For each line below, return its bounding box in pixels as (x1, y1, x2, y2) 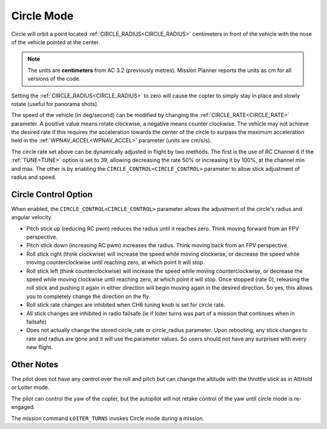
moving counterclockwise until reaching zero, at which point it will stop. (26, 259, 205, 266)
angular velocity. (11, 214, 53, 221)
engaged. (11, 404, 36, 411)
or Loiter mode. (11, 384, 50, 391)
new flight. (26, 344, 53, 351)
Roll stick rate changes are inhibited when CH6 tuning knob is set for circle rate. (26, 301, 225, 308)
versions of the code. (27, 75, 81, 82)
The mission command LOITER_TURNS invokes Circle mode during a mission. (11, 414, 205, 422)
